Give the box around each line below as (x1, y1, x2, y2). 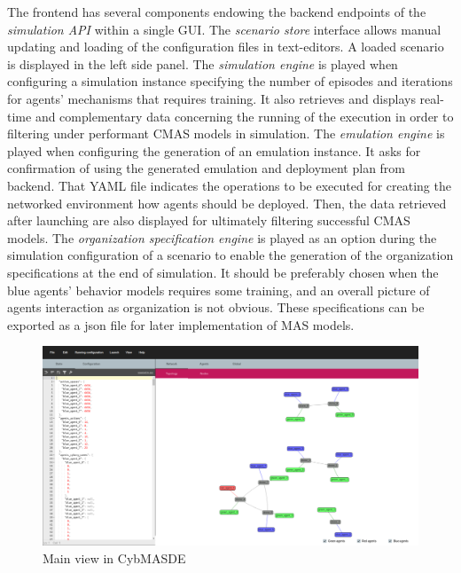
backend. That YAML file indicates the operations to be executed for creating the (7, 176, 451, 194)
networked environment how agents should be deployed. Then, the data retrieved (7, 193, 447, 212)
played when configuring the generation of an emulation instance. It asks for (7, 141, 421, 160)
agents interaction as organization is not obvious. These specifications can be (7, 298, 425, 317)
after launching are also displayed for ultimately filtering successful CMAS (7, 211, 410, 230)
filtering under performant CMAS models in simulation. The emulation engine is (7, 124, 445, 143)
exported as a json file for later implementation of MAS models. (7, 315, 355, 334)
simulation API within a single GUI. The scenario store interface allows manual (7, 20, 441, 38)
